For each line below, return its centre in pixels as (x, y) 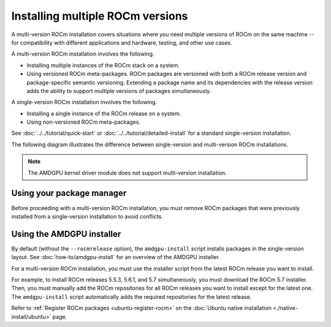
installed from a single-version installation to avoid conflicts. (87, 216)
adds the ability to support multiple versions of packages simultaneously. (119, 91)
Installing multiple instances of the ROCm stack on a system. (103, 65)
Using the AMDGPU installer (66, 234)
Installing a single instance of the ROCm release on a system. (104, 113)
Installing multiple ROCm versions (100, 16)
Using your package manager (69, 193)
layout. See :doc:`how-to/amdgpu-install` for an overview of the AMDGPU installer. (116, 257)
